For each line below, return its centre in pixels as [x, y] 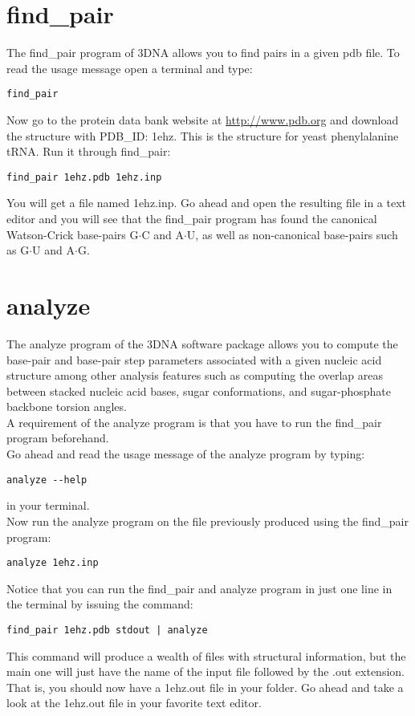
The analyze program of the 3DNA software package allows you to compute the [202, 343]
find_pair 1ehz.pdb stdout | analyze [107, 630]
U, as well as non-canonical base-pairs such [292, 234]
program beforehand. [58, 438]
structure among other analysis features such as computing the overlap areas [195, 375]
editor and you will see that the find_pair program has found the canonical [192, 218]
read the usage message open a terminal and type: [130, 68]
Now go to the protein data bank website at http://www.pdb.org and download [203, 119]
